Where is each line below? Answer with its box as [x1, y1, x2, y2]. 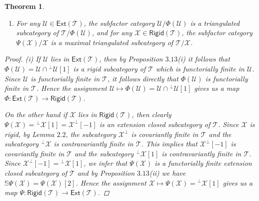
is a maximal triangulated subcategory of [51, 37, 173, 47]
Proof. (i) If [4, 54, 41, 64]
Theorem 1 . [4, 1, 45, 11]
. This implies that [141, 138, 198, 149]
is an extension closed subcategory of [99, 119, 210, 129]
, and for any [91, 27, 132, 38]
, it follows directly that [107, 73, 178, 83]
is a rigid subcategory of [73, 63, 146, 73]
